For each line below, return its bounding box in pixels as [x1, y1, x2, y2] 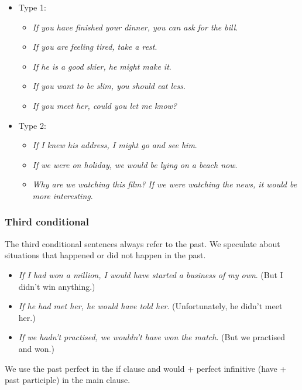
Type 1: [18, 1, 46, 13]
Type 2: [18, 119, 46, 131]
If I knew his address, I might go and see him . [32, 139, 197, 151]
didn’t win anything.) [18, 280, 95, 292]
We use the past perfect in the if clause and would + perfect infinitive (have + [5, 362, 287, 374]
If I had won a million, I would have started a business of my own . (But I [18, 268, 283, 280]
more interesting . [32, 189, 93, 201]
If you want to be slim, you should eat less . [32, 80, 186, 92]
